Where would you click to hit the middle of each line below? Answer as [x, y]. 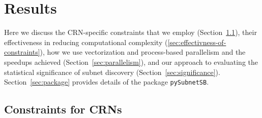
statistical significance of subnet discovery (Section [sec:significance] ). [112, 72]
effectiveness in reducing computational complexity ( [86, 42]
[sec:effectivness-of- [197, 42]
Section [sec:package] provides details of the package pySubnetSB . [107, 82]
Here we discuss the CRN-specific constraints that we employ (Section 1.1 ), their [130, 32]
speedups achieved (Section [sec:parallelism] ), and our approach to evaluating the [131, 62]
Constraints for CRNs [63, 109]
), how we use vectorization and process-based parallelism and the [143, 52]
